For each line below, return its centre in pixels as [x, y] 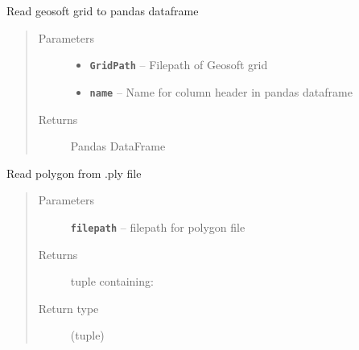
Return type [68, 308]
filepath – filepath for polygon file [158, 226]
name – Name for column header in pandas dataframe [221, 91]
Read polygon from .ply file [74, 173]
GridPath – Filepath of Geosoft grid [179, 65]
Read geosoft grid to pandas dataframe [103, 10]
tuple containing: [112, 281]
